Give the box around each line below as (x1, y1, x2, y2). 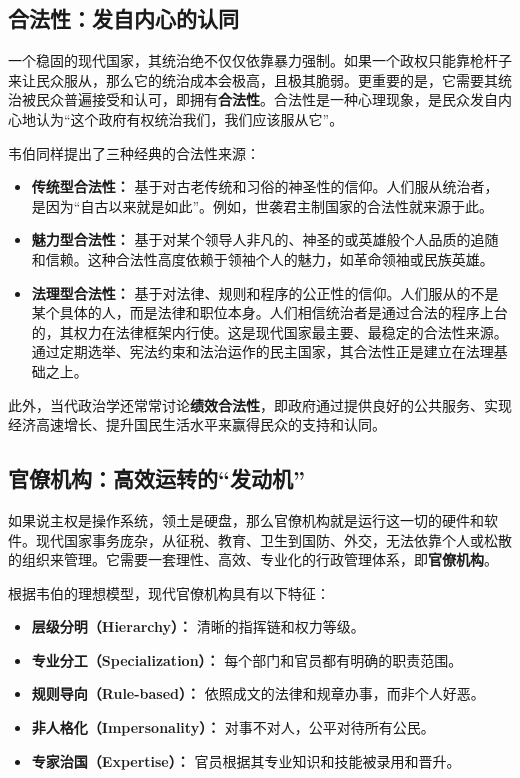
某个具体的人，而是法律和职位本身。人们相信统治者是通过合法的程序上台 (31, 302, 508, 323)
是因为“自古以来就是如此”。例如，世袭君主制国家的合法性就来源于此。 (31, 195, 494, 216)
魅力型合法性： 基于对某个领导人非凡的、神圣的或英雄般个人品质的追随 (31, 229, 499, 250)
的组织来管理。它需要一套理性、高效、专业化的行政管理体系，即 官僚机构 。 (8, 549, 498, 570)
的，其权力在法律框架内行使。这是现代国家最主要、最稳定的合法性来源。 (31, 321, 508, 342)
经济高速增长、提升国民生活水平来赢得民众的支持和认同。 (8, 414, 386, 435)
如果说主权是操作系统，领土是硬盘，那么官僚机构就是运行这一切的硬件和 (8, 509, 484, 530)
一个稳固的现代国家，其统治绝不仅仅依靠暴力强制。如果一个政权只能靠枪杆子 (8, 50, 512, 71)
